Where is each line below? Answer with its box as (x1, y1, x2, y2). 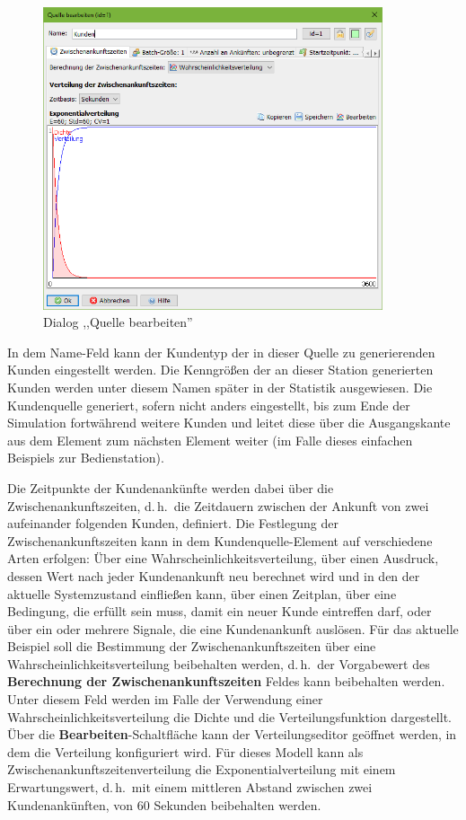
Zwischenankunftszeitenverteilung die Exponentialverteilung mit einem (7, 760, 396, 779)
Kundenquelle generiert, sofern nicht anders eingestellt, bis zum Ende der (7, 395, 410, 414)
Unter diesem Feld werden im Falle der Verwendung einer (7, 690, 323, 709)
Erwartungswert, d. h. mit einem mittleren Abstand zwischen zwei (7, 778, 373, 797)
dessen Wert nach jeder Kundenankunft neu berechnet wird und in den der (7, 566, 420, 585)
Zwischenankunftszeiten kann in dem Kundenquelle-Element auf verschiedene (7, 531, 433, 550)
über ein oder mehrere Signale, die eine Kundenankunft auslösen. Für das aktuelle (7, 619, 459, 638)
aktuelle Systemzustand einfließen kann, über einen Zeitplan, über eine (7, 584, 397, 603)
